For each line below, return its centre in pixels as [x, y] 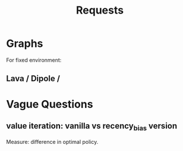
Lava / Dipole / [33, 78]
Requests [100, 10]
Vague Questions [50, 104]
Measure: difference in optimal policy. [52, 142]
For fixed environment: [34, 60]
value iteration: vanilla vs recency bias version [92, 127]
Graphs [25, 44]
